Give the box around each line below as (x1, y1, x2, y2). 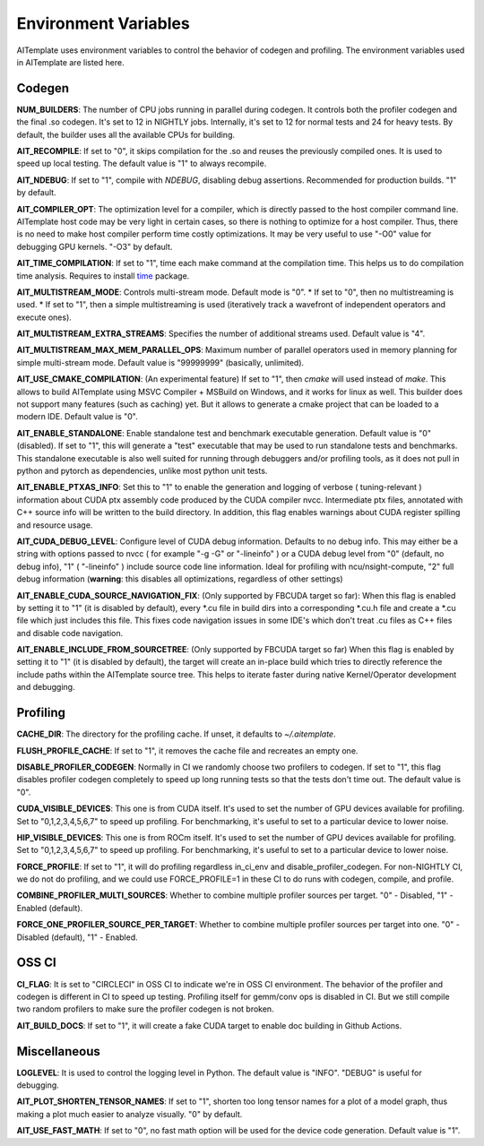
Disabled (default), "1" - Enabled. (16, 932, 138, 943)
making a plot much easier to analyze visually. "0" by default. (16, 1108, 243, 1119)
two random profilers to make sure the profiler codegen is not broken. (16, 1004, 274, 1014)
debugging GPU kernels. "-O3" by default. (16, 241, 173, 252)
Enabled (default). (16, 902, 83, 913)
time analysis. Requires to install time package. (16, 270, 190, 281)
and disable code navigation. (16, 627, 124, 638)
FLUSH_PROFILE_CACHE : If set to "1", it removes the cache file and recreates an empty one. (16, 745, 359, 756)
